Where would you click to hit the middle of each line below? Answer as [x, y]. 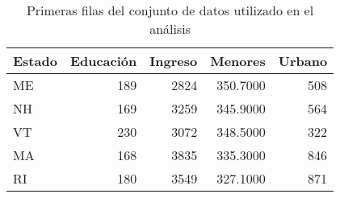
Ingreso [174, 61]
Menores [238, 61]
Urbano [303, 61]
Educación [103, 61]
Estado [35, 61]
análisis [170, 29]
